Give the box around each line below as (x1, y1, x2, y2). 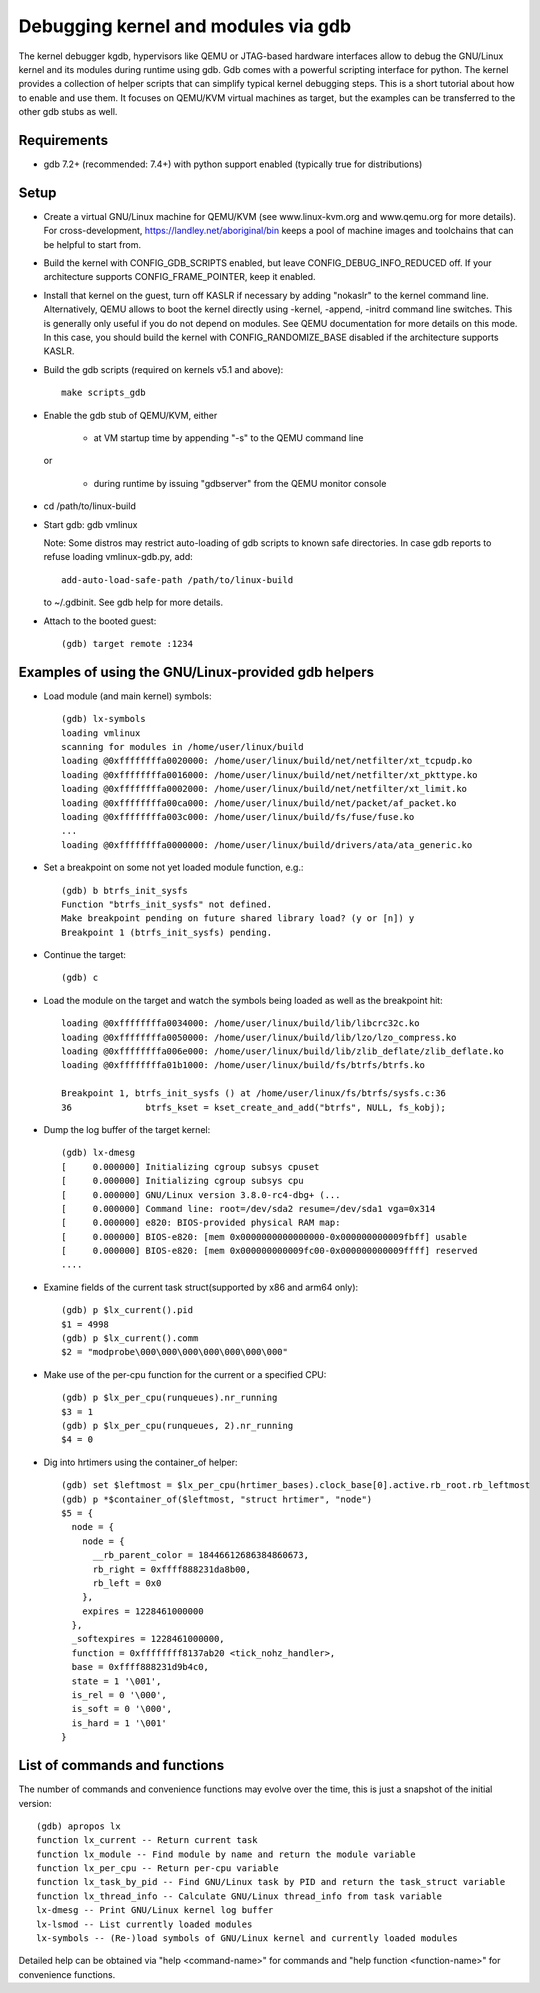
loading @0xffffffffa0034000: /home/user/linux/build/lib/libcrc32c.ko (61, 1018, 420, 1029)
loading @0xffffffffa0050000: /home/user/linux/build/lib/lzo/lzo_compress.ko (61, 1031, 457, 1043)
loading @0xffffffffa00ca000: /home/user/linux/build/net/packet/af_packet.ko (61, 797, 457, 809)
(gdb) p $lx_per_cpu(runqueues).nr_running (61, 1392, 278, 1404)
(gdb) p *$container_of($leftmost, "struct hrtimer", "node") (61, 1493, 373, 1505)
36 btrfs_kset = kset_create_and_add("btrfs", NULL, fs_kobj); (61, 1101, 447, 1113)
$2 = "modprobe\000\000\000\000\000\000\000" (61, 1346, 289, 1358)
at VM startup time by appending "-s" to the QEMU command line (93, 432, 364, 444)
